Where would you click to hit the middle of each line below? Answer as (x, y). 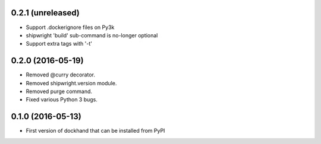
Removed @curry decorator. (60, 75)
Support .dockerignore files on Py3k (70, 27)
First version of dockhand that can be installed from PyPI (95, 131)
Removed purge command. (59, 91)
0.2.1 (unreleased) (45, 13)
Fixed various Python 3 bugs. (62, 100)
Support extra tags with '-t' (59, 44)
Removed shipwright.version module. (71, 83)
